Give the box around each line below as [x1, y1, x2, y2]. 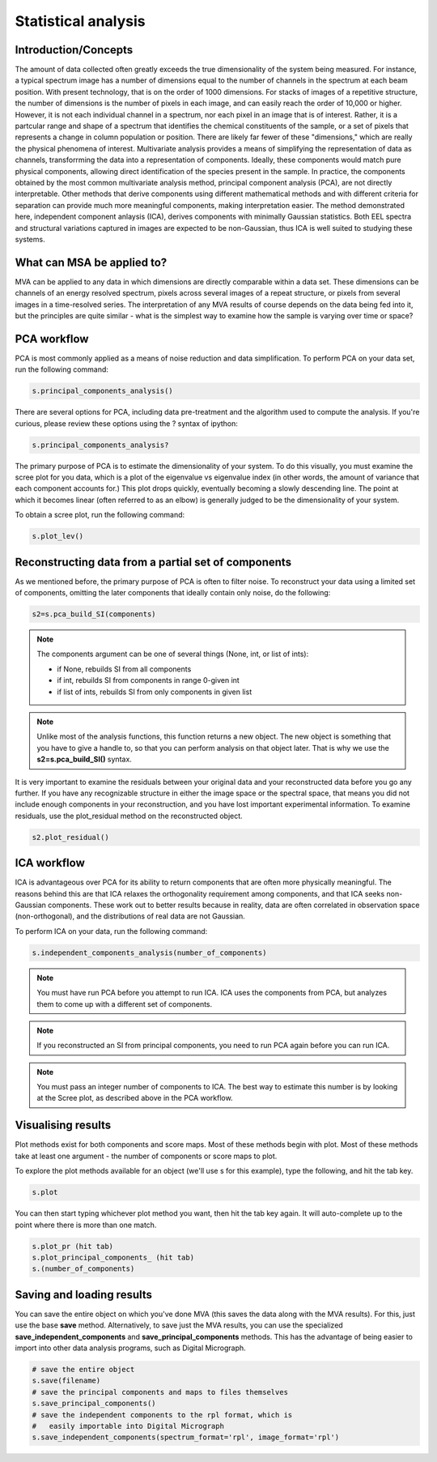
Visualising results [15, 1119, 112, 1132]
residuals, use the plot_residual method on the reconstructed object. [15, 811, 243, 821]
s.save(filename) [32, 1376, 101, 1385]
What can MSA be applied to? [15, 255, 168, 269]
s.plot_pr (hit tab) [32, 1242, 113, 1251]
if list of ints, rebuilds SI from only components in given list [57, 687, 252, 697]
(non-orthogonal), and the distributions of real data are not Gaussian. [15, 911, 246, 921]
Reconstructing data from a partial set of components [15, 555, 291, 569]
